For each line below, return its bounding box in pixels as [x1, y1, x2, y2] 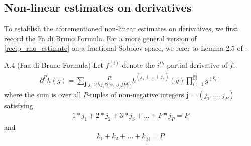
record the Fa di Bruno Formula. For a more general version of [4, 33, 197, 43]
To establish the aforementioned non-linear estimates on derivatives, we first [4, 23, 238, 34]
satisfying [4, 100, 33, 111]
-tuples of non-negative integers [87, 89, 184, 100]
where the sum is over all [4, 89, 81, 100]
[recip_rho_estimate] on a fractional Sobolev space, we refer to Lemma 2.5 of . [4, 43, 247, 53]
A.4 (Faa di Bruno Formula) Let [4, 60, 104, 70]
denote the [122, 60, 155, 70]
